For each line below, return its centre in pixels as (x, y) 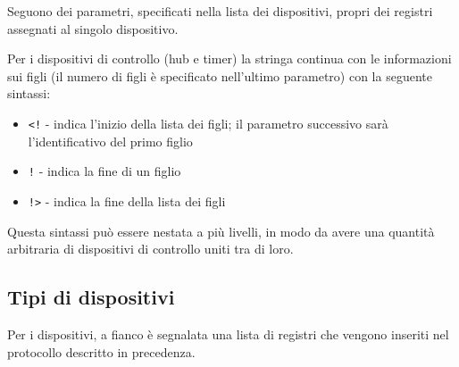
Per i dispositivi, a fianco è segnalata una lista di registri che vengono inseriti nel (228, 334)
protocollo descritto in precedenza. (101, 351)
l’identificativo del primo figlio (110, 141)
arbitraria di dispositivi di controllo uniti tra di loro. (150, 249)
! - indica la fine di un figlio (104, 171)
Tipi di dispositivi (91, 297)
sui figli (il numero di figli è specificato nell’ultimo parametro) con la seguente (220, 75)
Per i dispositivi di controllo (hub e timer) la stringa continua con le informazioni (229, 58)
